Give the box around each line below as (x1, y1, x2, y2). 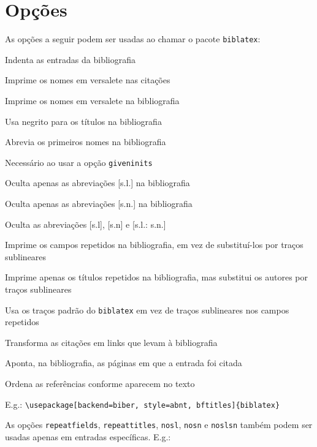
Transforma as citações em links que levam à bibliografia (5, 336, 218, 348)
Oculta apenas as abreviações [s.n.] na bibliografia (5, 197, 193, 209)
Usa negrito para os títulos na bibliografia (5, 115, 162, 127)
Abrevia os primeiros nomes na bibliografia (5, 135, 166, 148)
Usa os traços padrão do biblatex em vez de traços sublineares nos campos (5, 303, 289, 316)
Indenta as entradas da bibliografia (5, 53, 136, 66)
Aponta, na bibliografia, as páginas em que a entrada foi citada (5, 356, 242, 369)
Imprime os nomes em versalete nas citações (5, 73, 170, 86)
